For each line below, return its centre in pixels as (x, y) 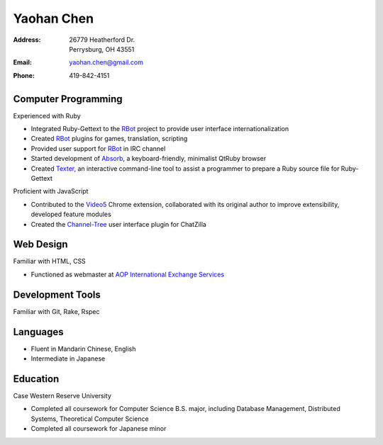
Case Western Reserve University (62, 395)
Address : (27, 40)
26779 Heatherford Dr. (102, 40)
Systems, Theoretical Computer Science (90, 419)
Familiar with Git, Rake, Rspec (56, 311)
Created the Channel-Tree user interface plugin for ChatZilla (119, 224)
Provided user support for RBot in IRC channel (98, 148)
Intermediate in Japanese (68, 359)
